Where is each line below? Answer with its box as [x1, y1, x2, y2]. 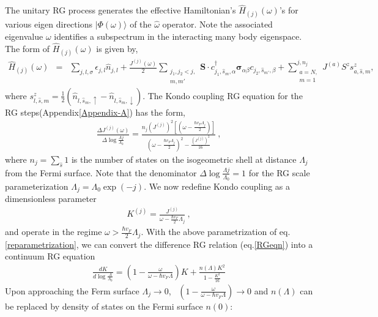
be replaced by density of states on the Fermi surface [5, 299, 203, 312]
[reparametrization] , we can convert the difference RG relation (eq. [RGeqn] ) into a [5, 237, 313, 250]
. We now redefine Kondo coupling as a [144, 179, 291, 192]
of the [130, 18, 152, 31]
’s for [279, 4, 298, 17]
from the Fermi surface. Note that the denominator [5, 166, 197, 179]
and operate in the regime [5, 225, 102, 238]
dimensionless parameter [5, 192, 97, 205]
